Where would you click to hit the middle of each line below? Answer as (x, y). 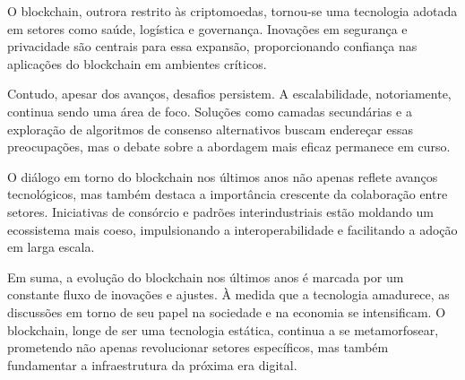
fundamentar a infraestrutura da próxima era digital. (152, 364)
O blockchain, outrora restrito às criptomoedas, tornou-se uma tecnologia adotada (232, 11)
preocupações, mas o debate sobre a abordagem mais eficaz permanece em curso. (229, 147)
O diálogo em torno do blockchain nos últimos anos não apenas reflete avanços (223, 176)
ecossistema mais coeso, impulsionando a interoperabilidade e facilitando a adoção (232, 229)
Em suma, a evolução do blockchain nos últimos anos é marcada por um (206, 276)
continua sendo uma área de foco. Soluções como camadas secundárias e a (210, 111)
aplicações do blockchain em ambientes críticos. (137, 63)
